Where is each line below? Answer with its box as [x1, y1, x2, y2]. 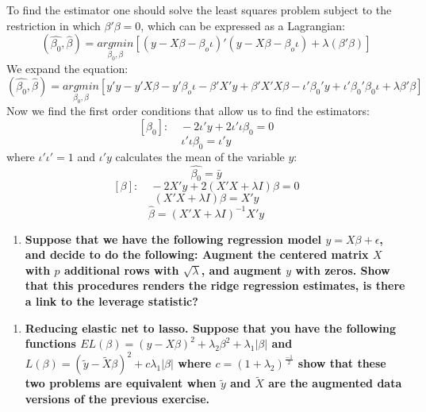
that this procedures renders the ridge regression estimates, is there [25, 277, 405, 294]
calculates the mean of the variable [115, 148, 285, 164]
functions [25, 335, 76, 352]
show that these [297, 355, 386, 372]
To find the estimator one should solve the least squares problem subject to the [6, 2, 392, 18]
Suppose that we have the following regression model [25, 230, 322, 247]
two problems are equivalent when [25, 375, 217, 391]
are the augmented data [268, 375, 402, 391]
